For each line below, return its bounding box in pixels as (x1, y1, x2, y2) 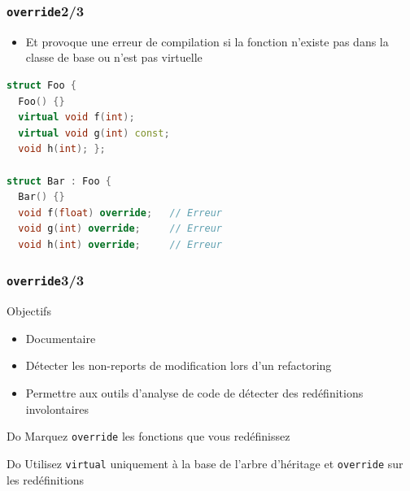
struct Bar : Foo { (7, 175, 111, 187)
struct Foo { (7, 79, 76, 91)
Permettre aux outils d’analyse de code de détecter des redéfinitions (25, 385, 364, 402)
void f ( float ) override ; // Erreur (18, 206, 222, 219)
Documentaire (25, 329, 96, 346)
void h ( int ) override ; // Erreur (18, 238, 222, 250)
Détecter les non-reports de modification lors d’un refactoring (25, 357, 332, 374)
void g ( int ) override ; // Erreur (18, 223, 222, 235)
